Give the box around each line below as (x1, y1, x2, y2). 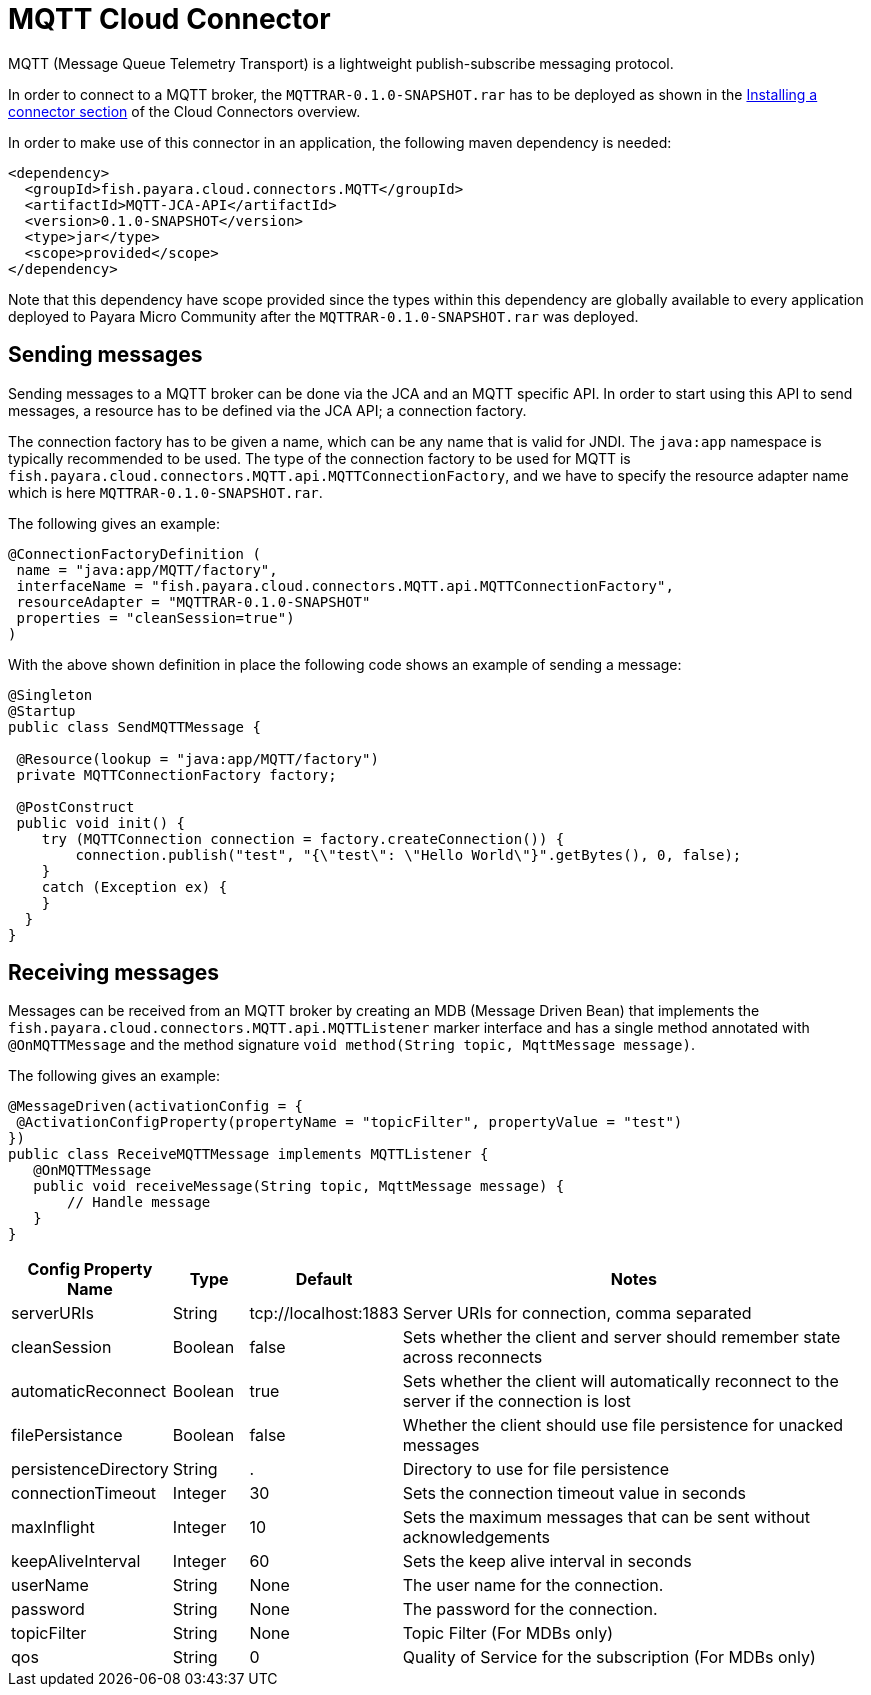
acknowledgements (402, 1527, 550, 1548)
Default (295, 1269, 353, 1290)
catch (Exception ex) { (41, 878, 228, 895)
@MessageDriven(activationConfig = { (8, 1098, 304, 1115)
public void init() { (16, 814, 186, 831)
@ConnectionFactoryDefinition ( (8, 545, 261, 562)
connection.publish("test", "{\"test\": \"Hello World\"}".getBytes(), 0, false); (75, 846, 742, 863)
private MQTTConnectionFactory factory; (16, 766, 337, 783)
